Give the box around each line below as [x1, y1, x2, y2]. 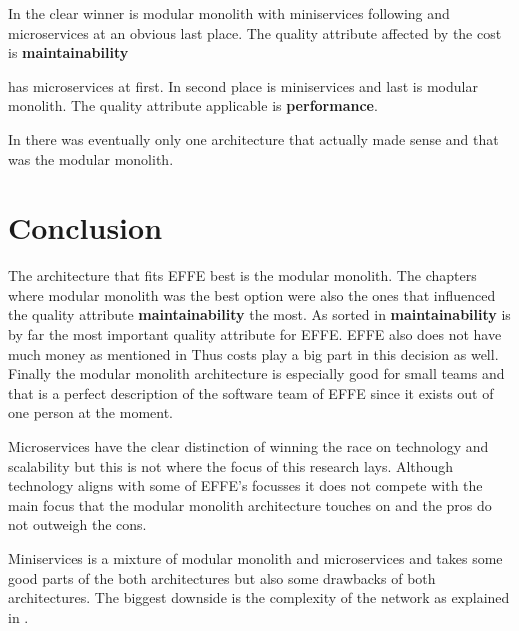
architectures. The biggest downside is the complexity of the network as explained [8, 587, 510, 608]
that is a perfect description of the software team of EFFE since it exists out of [8, 382, 494, 403]
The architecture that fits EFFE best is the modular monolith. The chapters [8, 265, 477, 286]
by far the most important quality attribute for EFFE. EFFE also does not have [8, 324, 502, 345]
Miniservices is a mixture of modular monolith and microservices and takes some [8, 548, 503, 568]
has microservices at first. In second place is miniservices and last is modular [8, 75, 478, 96]
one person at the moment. [8, 402, 173, 423]
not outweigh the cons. [8, 514, 147, 535]
